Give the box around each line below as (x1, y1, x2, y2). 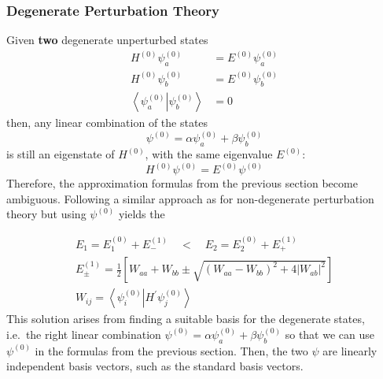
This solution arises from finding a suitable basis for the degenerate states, (6, 310, 365, 327)
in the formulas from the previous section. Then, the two (35, 342, 308, 359)
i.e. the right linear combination (6, 325, 161, 342)
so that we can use (285, 325, 374, 342)
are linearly (322, 342, 377, 359)
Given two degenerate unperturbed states (6, 32, 208, 48)
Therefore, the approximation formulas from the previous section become (6, 175, 358, 191)
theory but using (6, 206, 87, 222)
